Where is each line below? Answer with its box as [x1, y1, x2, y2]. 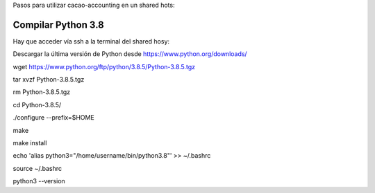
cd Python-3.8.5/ [12, 100, 62, 109]
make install [12, 139, 47, 147]
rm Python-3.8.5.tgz [12, 88, 71, 96]
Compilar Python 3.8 [12, 19, 104, 30]
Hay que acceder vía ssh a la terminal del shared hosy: [12, 37, 170, 45]
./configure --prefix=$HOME [12, 113, 95, 122]
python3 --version [12, 177, 65, 185]
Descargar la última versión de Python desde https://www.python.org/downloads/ [12, 50, 247, 58]
